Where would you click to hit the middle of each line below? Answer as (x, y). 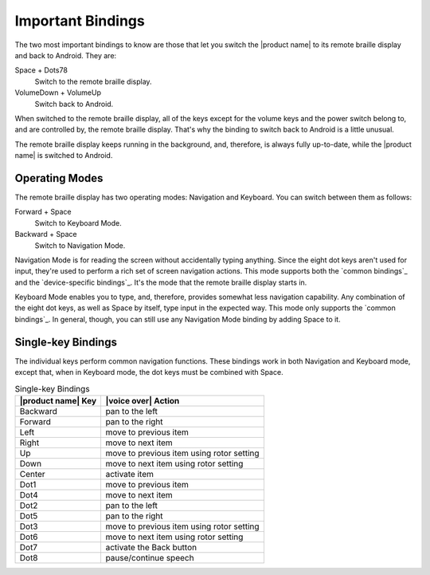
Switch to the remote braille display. (93, 81)
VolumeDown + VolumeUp (58, 93)
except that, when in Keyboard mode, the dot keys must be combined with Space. (149, 372)
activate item (130, 474)
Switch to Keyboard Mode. (78, 223)
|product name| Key (58, 400)
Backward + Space (46, 234)
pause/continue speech (150, 557)
